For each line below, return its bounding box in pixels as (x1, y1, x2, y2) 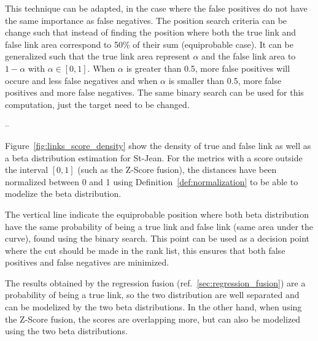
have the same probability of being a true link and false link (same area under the (5, 220, 314, 232)
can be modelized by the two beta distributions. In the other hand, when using (5, 301, 302, 313)
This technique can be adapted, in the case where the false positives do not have (5, 2, 308, 14)
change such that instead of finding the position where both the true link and (5, 26, 297, 39)
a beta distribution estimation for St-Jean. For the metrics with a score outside (5, 151, 303, 164)
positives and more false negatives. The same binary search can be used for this (5, 86, 304, 99)
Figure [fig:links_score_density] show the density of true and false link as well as (5, 139, 311, 151)
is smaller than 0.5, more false (168, 74, 282, 86)
